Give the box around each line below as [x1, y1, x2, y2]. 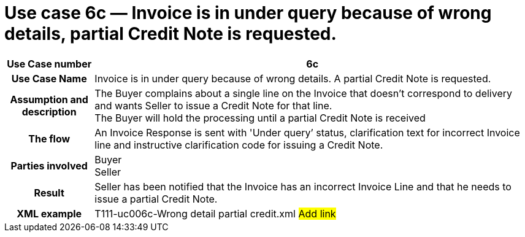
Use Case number [7, 57, 92, 70]
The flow [28, 132, 71, 145]
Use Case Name [11, 72, 87, 85]
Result [34, 186, 64, 199]
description [21, 105, 77, 118]
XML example [17, 207, 82, 220]
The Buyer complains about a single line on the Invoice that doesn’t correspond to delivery [94, 87, 513, 99]
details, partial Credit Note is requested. [4, 23, 337, 44]
